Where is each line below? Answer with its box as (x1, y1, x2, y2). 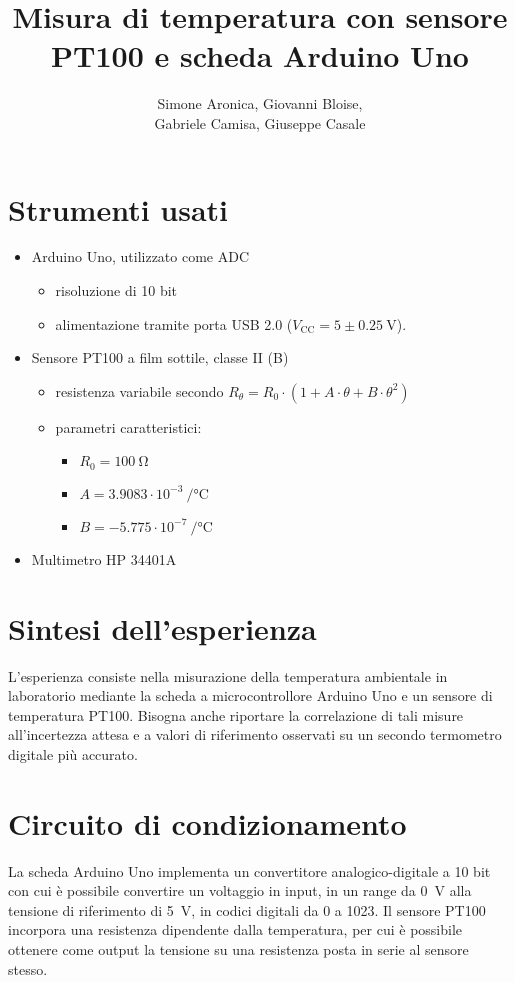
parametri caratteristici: (55, 416, 202, 437)
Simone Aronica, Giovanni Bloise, (157, 93, 363, 114)
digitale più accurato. (8, 743, 138, 764)
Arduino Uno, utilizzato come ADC (31, 246, 250, 267)
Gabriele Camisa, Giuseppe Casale (154, 112, 366, 133)
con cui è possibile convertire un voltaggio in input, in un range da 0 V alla (8, 880, 472, 901)
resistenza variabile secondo (55, 380, 224, 401)
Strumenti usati (8, 188, 229, 229)
